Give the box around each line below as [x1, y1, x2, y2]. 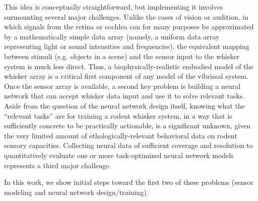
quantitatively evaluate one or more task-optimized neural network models [4, 149, 234, 160]
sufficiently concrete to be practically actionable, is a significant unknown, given [4, 120, 251, 131]
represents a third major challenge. [4, 160, 111, 170]
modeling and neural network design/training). [4, 186, 149, 197]
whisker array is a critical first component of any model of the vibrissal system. [4, 71, 248, 81]
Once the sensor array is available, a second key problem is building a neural [4, 80, 241, 91]
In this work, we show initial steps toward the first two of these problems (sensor [4, 177, 253, 187]
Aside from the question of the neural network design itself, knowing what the [4, 100, 245, 111]
